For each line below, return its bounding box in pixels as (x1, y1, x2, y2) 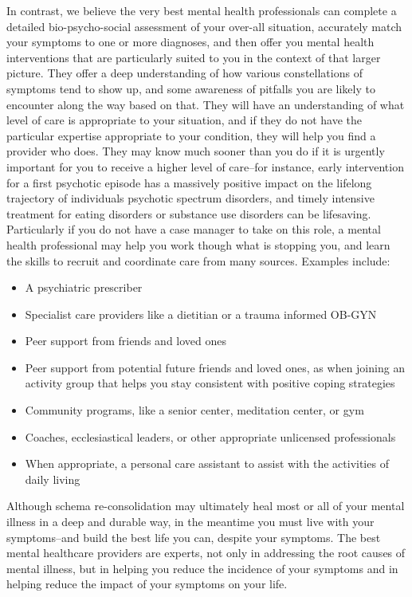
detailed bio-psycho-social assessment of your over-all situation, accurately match (6, 18, 402, 34)
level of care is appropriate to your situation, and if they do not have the (6, 112, 362, 128)
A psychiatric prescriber (25, 279, 143, 296)
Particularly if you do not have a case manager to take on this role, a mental (6, 221, 381, 238)
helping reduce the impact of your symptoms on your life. (6, 575, 288, 592)
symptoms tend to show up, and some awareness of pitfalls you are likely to (6, 80, 375, 96)
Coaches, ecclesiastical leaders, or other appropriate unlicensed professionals (25, 428, 396, 445)
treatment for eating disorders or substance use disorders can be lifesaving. (6, 205, 371, 222)
